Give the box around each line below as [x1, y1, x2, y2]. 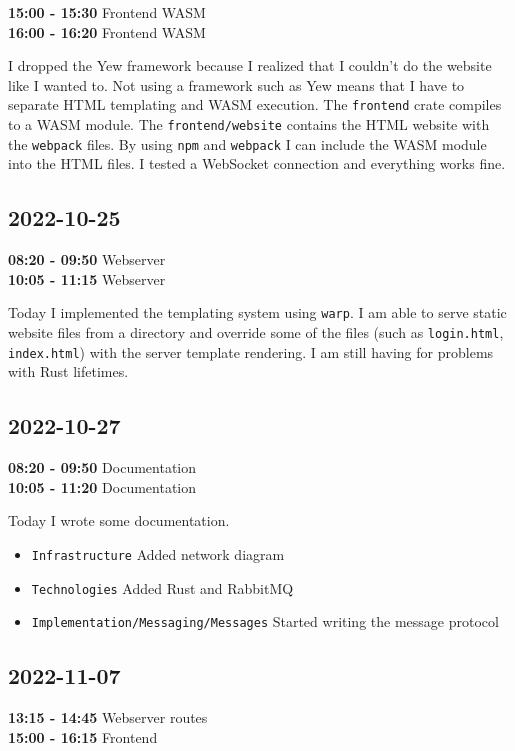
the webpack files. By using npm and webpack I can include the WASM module [8, 133, 487, 154]
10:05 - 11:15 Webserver [8, 268, 166, 289]
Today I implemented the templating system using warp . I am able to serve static [8, 302, 507, 323]
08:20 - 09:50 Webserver [8, 249, 166, 270]
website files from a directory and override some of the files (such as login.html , [8, 321, 504, 342]
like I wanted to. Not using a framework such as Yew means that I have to [8, 74, 465, 95]
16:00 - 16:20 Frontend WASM [8, 21, 206, 42]
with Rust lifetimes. [8, 361, 129, 382]
